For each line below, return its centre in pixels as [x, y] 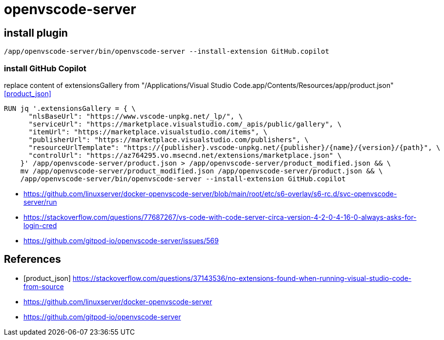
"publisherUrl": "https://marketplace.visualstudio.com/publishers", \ [169, 139]
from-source [44, 286]
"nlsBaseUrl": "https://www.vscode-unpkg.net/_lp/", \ [136, 116]
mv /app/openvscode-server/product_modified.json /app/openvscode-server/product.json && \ [201, 171]
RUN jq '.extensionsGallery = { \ [70, 108]
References [32, 259]
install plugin [36, 33]
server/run [40, 202]
